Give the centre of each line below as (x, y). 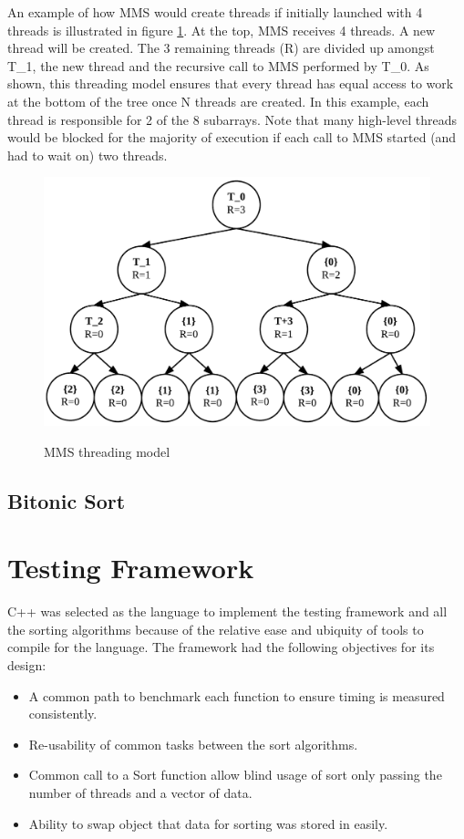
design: (27, 665)
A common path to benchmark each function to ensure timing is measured (237, 695)
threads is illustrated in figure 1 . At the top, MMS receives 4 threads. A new (222, 30)
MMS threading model (107, 451)
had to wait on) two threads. (88, 155)
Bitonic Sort (67, 500)
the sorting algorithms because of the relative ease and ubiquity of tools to (216, 629)
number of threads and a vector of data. (140, 793)
